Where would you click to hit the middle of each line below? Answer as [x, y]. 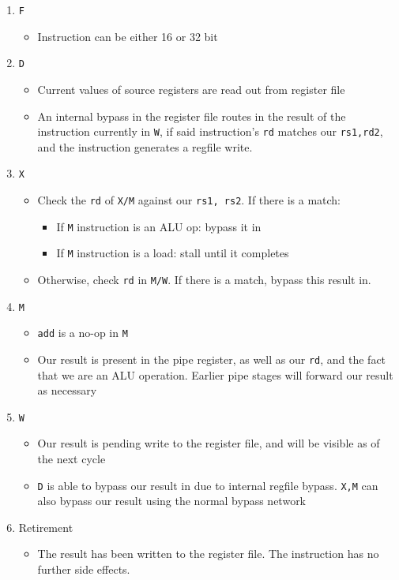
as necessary [67, 390]
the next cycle [72, 459]
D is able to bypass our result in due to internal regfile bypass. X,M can [208, 485]
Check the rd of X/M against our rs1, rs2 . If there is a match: [189, 200]
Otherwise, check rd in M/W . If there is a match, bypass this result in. [204, 279]
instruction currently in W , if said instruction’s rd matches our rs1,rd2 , [210, 131]
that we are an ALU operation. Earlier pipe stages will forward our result [215, 374]
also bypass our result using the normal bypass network [172, 501]
